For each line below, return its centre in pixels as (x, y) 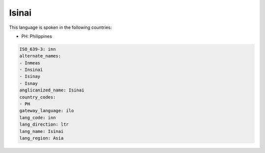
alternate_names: (40, 56)
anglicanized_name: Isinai (52, 90)
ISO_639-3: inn (38, 49)
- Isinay (30, 76)
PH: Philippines (37, 36)
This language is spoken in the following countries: (60, 27)
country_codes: (38, 97)
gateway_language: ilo (47, 111)
